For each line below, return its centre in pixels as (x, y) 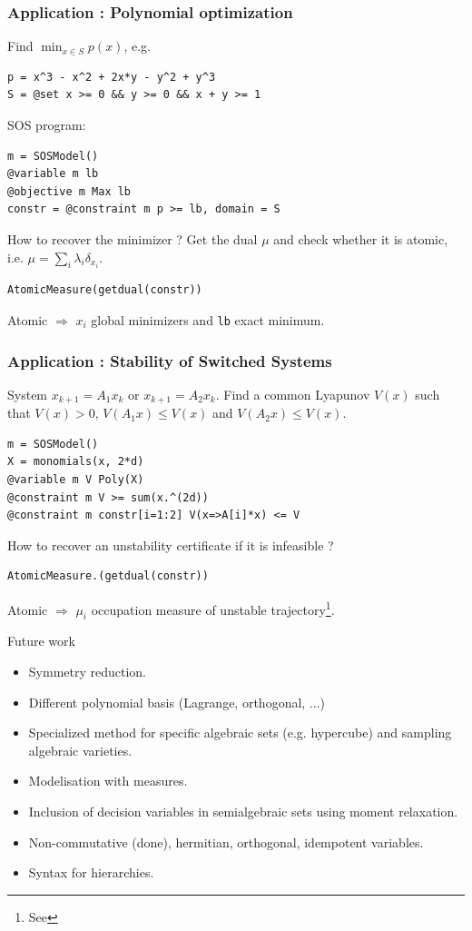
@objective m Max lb (69, 191)
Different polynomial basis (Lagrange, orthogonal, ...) (177, 702)
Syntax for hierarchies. (91, 872)
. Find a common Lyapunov (293, 394)
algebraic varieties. (80, 750)
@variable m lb (53, 174)
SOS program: (47, 124)
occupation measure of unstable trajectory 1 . (213, 608)
